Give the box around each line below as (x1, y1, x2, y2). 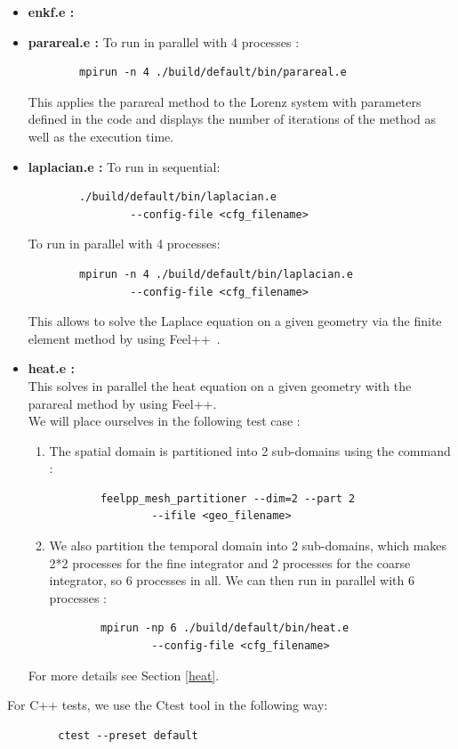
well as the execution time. (28, 126, 174, 145)
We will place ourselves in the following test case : (28, 411, 301, 430)
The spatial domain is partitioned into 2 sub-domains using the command (49, 441, 451, 460)
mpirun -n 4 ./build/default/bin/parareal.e (79, 66, 347, 79)
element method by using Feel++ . (28, 329, 221, 347)
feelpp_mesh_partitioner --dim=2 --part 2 (100, 492, 356, 505)
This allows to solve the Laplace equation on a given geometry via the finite (28, 312, 442, 330)
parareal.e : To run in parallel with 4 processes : (28, 32, 300, 51)
